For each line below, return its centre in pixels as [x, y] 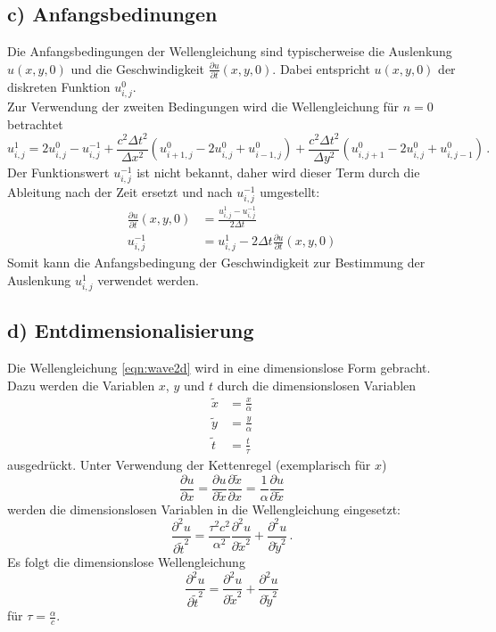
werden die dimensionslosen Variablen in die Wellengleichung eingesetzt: [204, 509]
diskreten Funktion [59, 87]
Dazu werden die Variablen [81, 385]
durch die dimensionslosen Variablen [317, 385]
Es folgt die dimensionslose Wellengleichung [126, 562]
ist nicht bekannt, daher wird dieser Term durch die [278, 172]
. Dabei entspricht [321, 68]
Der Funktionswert [58, 172]
